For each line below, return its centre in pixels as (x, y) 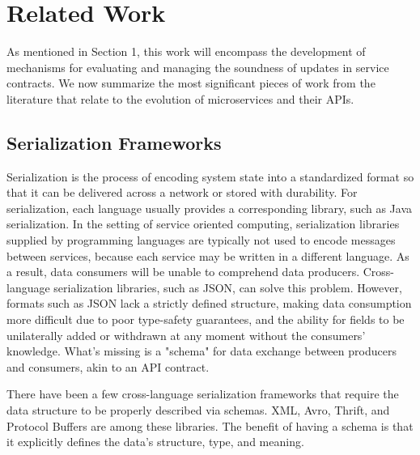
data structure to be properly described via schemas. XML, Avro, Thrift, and (198, 410)
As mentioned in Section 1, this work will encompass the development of (186, 51)
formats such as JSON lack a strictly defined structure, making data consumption (209, 303)
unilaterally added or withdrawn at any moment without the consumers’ (186, 335)
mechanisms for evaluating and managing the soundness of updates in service (198, 67)
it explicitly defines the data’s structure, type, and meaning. (155, 442)
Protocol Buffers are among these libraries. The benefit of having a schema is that (210, 425)
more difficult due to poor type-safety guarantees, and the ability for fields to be (206, 319)
